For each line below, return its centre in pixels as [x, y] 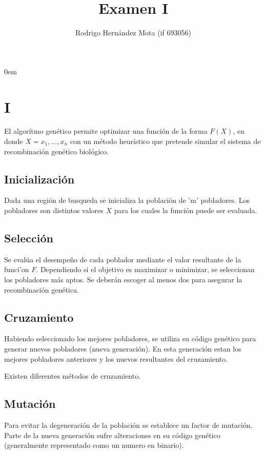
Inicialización [39, 179]
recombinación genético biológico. [57, 151]
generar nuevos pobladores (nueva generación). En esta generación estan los [123, 348]
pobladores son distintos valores [54, 210]
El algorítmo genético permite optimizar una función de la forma [106, 131]
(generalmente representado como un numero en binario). [94, 445]
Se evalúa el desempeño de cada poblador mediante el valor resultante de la [123, 259]
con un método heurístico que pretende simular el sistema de [165, 141]
